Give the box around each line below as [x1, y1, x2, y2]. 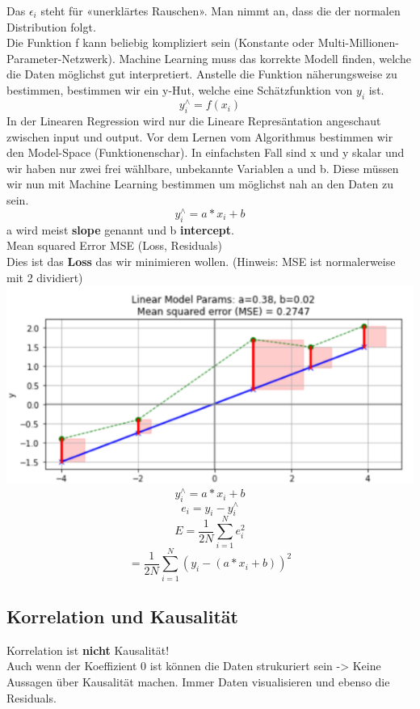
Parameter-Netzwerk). [6, 49, 115, 66]
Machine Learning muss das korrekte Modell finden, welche [119, 49, 411, 66]
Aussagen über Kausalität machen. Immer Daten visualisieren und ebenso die [6, 673, 390, 690]
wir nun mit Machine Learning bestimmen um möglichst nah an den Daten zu [6, 175, 393, 192]
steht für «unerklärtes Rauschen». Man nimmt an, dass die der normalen [40, 2, 401, 19]
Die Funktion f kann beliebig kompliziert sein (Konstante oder [6, 34, 314, 51]
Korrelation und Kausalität [6, 603, 238, 628]
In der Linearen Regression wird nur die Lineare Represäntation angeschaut [6, 112, 381, 129]
